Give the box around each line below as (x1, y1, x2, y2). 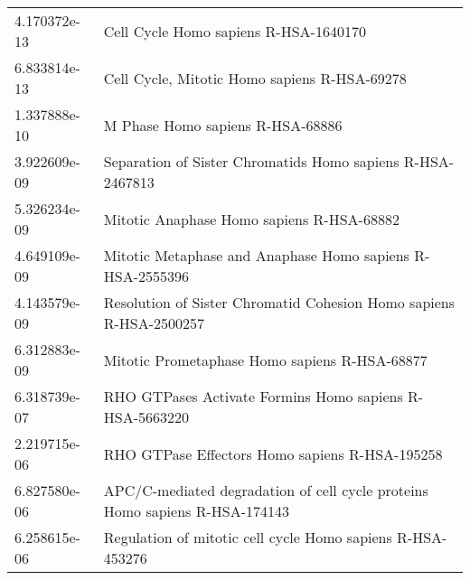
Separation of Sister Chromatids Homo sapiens (103, 151, 399, 172)
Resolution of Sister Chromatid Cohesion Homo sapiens (103, 292, 456, 313)
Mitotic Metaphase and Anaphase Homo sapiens (103, 245, 409, 266)
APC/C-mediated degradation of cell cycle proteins (103, 480, 428, 500)
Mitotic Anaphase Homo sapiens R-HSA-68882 (103, 208, 399, 229)
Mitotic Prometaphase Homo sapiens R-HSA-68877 (103, 349, 428, 370)
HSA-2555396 (103, 266, 189, 286)
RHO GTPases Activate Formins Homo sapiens (103, 386, 403, 407)
